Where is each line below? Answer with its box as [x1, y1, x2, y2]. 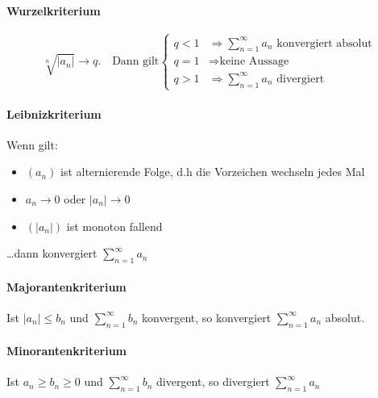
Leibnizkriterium [6, 105, 102, 122]
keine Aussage [219, 56, 289, 68]
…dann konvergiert [6, 245, 98, 262]
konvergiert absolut [276, 37, 372, 49]
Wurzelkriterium [6, 2, 101, 19]
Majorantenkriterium [6, 278, 127, 295]
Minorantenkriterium [6, 342, 127, 359]
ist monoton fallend [66, 217, 163, 234]
